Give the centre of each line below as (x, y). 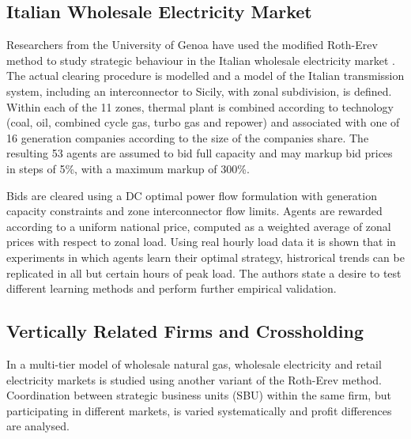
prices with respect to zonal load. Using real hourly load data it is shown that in (201, 242)
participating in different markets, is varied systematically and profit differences (199, 410)
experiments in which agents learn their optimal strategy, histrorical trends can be (205, 257)
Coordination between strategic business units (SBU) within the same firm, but (199, 395)
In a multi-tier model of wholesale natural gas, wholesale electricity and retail (194, 363)
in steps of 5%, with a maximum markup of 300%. (128, 168)
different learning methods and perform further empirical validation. (172, 288)
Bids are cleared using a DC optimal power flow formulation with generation (192, 195)
